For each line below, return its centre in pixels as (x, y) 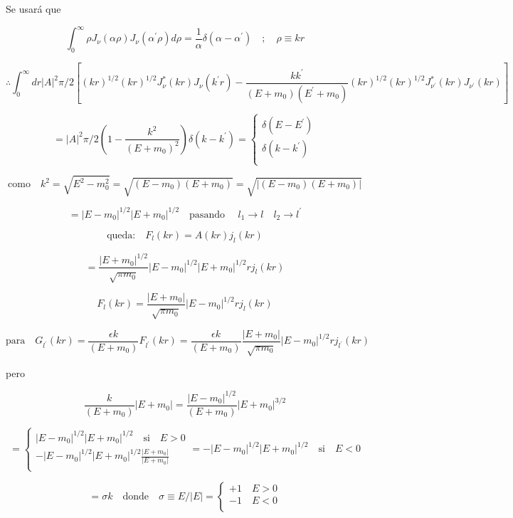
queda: (121, 235)
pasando (207, 215)
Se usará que (33, 9)
